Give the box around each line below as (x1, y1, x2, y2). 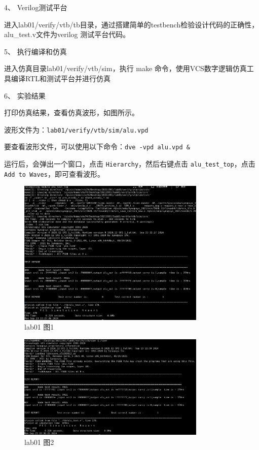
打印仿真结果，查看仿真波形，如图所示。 (4, 107, 139, 118)
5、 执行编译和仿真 (4, 46, 67, 56)
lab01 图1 (24, 322, 54, 332)
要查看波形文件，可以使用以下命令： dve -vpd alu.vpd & (4, 141, 190, 152)
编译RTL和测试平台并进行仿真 (11, 73, 110, 83)
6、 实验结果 (4, 90, 46, 101)
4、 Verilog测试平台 (4, 2, 67, 12)
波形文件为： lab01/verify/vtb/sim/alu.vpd (4, 124, 149, 135)
